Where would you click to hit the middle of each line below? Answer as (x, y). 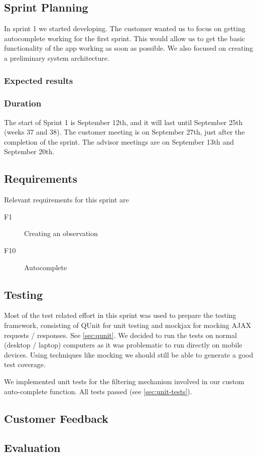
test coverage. (25, 364)
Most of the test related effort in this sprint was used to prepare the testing (120, 315)
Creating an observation (61, 233)
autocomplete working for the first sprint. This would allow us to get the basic (125, 38)
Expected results (39, 80)
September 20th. (29, 151)
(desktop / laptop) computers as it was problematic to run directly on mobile (123, 345)
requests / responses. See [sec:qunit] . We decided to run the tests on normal (120, 335)
